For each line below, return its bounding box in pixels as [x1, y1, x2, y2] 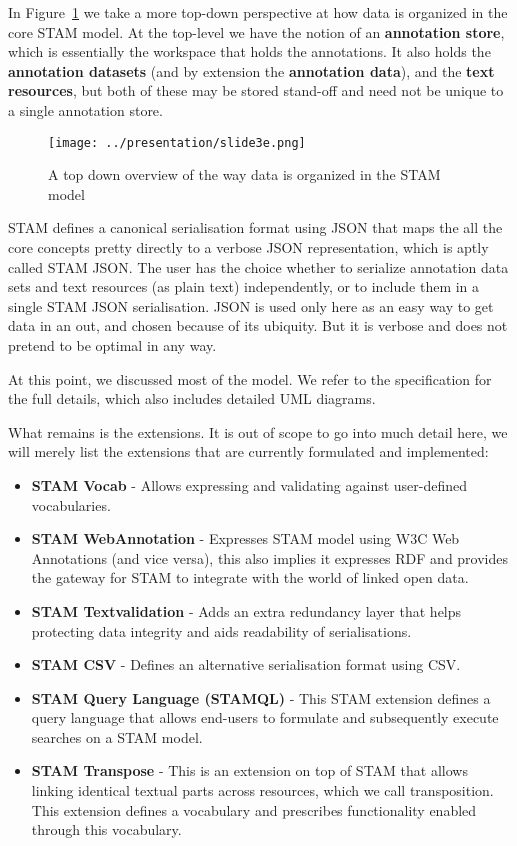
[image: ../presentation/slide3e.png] [48, 135, 306, 150]
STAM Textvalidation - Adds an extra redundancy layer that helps [31, 600, 462, 621]
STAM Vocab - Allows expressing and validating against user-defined [31, 474, 468, 495]
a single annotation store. [8, 99, 163, 120]
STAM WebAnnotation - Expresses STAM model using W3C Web [31, 528, 460, 549]
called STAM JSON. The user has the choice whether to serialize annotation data [8, 256, 509, 277]
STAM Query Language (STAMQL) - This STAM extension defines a [31, 687, 491, 708]
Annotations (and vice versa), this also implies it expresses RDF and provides [31, 547, 509, 568]
